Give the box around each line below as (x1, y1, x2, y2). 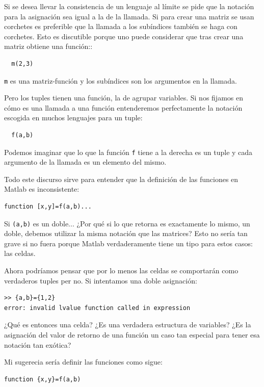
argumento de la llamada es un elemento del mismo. (4, 157, 167, 167)
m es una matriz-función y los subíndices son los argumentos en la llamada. (4, 75, 237, 86)
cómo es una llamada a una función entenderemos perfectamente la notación (4, 102, 243, 113)
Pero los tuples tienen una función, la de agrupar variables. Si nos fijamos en (4, 92, 243, 103)
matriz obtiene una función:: (4, 41, 93, 51)
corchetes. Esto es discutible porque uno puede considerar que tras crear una (4, 31, 244, 41)
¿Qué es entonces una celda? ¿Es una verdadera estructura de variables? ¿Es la (4, 319, 251, 330)
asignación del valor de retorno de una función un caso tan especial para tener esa (4, 329, 260, 340)
